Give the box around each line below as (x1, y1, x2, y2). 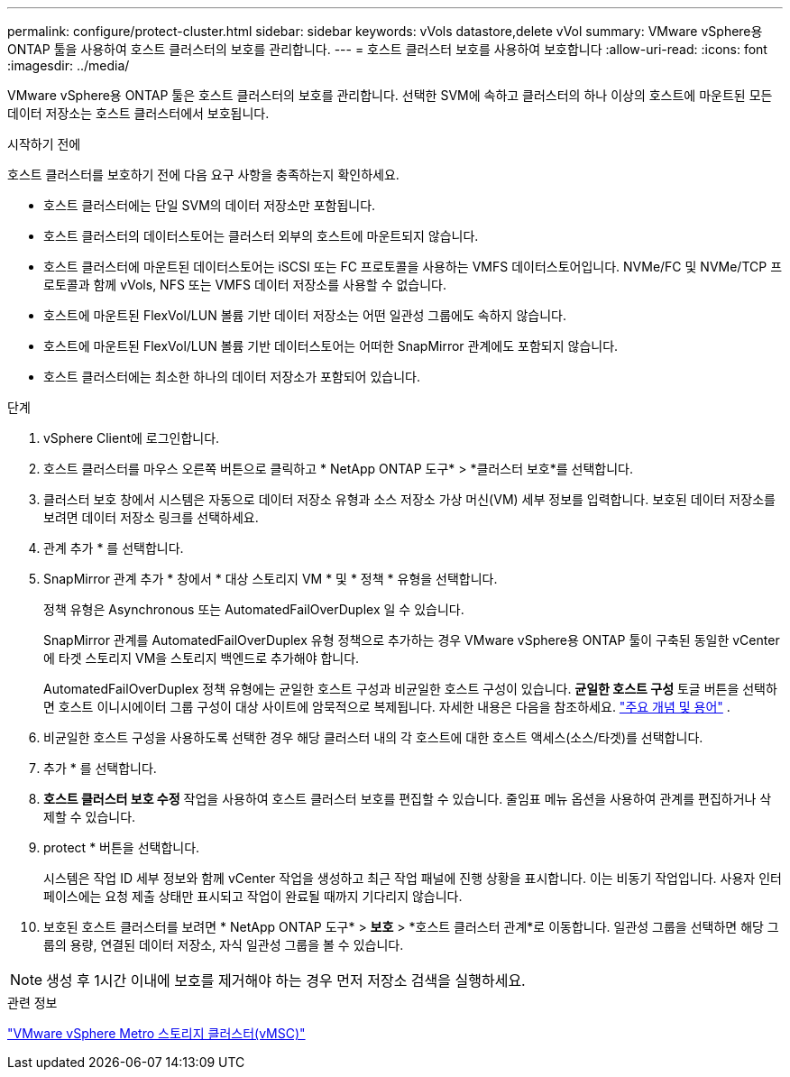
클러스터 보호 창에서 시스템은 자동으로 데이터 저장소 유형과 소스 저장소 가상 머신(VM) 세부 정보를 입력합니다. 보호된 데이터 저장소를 (43, 492, 776, 507)
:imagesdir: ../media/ (7, 58, 130, 73)
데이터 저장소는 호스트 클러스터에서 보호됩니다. (7, 106, 270, 121)
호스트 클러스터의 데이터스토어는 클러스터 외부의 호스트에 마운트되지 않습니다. (43, 228, 479, 244)
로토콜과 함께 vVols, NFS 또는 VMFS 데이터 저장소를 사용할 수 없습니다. (43, 277, 447, 292)
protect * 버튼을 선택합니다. (43, 840, 200, 855)
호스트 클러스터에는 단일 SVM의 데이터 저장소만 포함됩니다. (43, 198, 376, 213)
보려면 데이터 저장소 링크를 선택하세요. (43, 510, 259, 525)
